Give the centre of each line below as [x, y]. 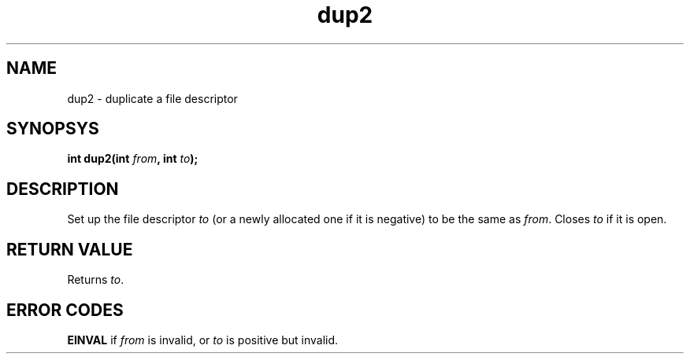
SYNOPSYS [53, 129]
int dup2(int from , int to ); [133, 159]
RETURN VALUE [70, 249]
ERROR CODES [65, 310]
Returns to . [96, 280]
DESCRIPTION [63, 189]
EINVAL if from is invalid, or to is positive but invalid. [203, 340]
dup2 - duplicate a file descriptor [152, 98]
